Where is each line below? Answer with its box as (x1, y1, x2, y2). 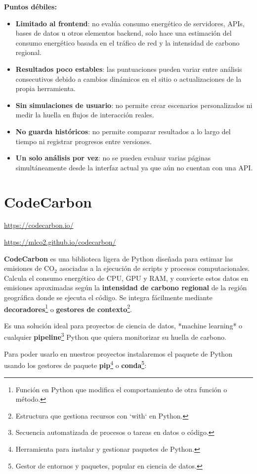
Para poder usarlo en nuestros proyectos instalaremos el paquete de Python (4, 348, 232, 359)
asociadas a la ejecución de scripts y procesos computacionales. (59, 263, 250, 273)
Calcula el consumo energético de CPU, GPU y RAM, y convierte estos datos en (4, 272, 249, 283)
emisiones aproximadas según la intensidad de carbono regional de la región (4, 282, 247, 293)
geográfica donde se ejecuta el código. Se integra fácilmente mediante (4, 292, 213, 302)
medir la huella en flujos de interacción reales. (15, 109, 154, 120)
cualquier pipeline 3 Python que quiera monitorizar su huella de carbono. (4, 330, 226, 342)
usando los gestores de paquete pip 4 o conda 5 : (4, 359, 147, 370)
